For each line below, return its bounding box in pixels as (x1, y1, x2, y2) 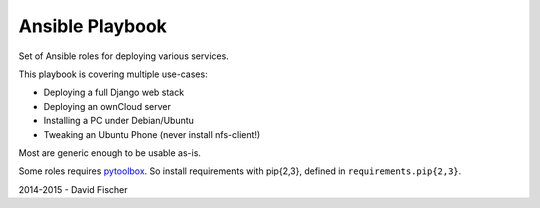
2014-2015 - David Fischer (18, 183, 129, 195)
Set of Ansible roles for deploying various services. (18, 50, 229, 62)
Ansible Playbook (18, 15, 167, 37)
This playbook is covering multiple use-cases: (18, 68, 209, 80)
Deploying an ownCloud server (43, 100, 172, 112)
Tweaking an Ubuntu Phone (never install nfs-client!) (43, 128, 261, 140)
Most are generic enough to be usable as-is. (18, 146, 202, 159)
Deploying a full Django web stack (43, 86, 185, 99)
